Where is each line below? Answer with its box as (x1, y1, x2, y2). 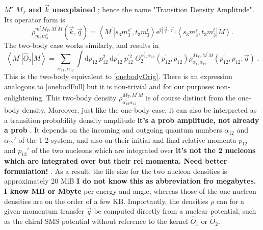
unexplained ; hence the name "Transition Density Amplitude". (52, 4, 254, 15)
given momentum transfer (4, 206, 85, 216)
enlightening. (4, 92, 44, 103)
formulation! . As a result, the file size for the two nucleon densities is (4, 165, 227, 176)
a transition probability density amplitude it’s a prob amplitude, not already (4, 114, 259, 125)
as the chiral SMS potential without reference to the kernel (4, 216, 188, 226)
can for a (217, 195, 245, 206)
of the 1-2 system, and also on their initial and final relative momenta (18, 134, 236, 145)
